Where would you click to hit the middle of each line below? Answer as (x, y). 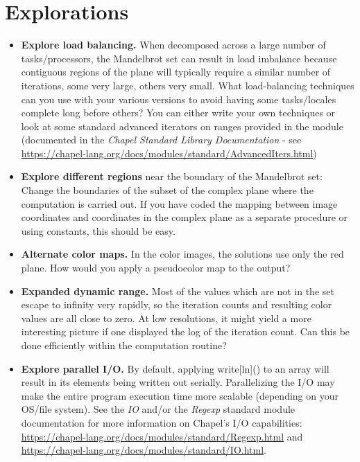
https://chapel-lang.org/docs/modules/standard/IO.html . (144, 450)
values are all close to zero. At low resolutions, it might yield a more (166, 318)
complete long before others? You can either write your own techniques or (178, 113)
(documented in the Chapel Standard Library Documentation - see (161, 140)
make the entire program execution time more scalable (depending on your (180, 395)
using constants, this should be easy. (98, 230)
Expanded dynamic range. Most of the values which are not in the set (178, 291)
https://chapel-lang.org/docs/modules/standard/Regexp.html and (162, 436)
